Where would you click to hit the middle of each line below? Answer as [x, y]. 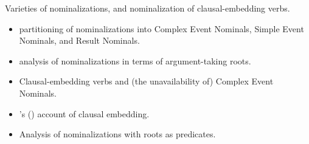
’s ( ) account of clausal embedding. [84, 113]
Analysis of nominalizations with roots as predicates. [117, 134]
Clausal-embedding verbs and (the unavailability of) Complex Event [146, 81]
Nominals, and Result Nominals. [79, 40]
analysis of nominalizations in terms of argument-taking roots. [135, 60]
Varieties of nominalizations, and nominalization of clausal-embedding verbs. [148, 8]
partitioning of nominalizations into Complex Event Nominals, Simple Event [161, 28]
